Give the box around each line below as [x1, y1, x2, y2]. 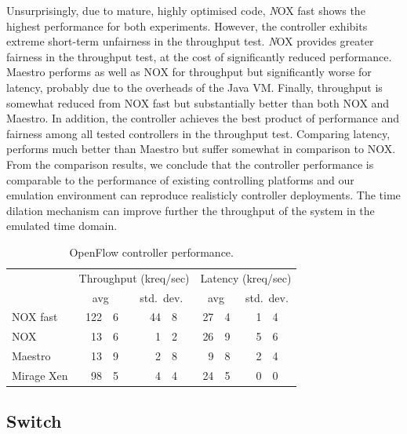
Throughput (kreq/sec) [78, 269, 190, 286]
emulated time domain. [6, 217, 118, 234]
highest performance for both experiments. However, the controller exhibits [6, 17, 368, 34]
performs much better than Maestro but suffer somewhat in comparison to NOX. [6, 140, 396, 157]
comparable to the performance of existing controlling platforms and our [6, 171, 354, 188]
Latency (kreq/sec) [200, 269, 292, 286]
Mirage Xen [12, 367, 68, 383]
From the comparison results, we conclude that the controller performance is [6, 155, 374, 172]
